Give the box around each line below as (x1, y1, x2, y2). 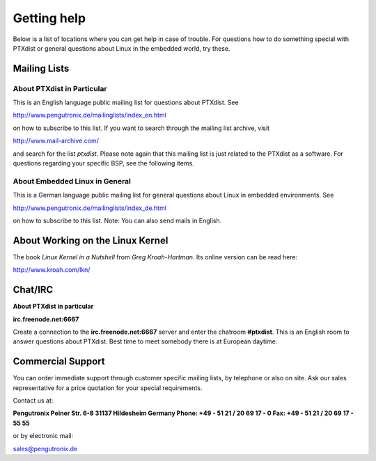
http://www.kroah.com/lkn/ (13, 266, 91, 274)
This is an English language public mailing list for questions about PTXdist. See (13, 98, 240, 107)
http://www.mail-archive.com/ (13, 136, 99, 145)
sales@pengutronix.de (13, 444, 78, 453)
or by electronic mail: (13, 432, 73, 440)
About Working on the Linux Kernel (13, 234, 169, 246)
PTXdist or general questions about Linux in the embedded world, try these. (13, 44, 230, 52)
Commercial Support (13, 355, 106, 368)
